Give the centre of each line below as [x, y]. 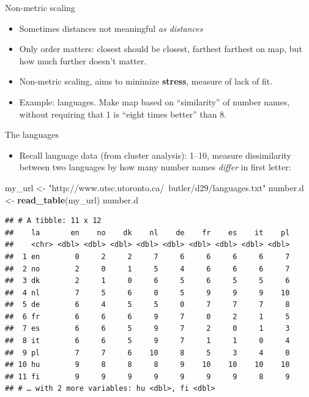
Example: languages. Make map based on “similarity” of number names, [154, 101]
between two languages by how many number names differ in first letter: [155, 167]
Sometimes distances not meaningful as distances [111, 28]
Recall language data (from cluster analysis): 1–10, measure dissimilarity [155, 155]
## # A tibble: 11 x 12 [53, 221]
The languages [32, 134]
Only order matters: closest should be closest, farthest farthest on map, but [161, 49]
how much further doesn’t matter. [83, 60]
